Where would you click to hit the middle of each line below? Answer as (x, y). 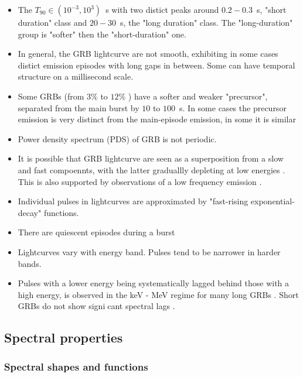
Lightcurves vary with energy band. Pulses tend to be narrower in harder (149, 251)
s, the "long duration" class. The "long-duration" (207, 22)
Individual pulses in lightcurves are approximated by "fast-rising (133, 201)
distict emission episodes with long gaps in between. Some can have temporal (156, 65)
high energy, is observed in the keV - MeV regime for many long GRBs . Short (158, 294)
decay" (30, 212)
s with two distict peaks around (162, 9)
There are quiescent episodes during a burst (96, 232)
